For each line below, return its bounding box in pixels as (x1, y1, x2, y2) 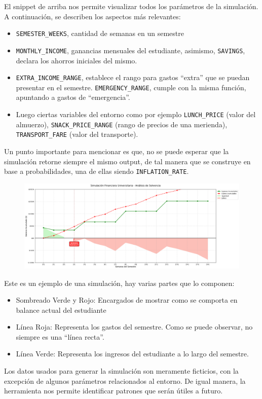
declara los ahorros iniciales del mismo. (16, 55, 137, 65)
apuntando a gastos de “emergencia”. (16, 92, 130, 102)
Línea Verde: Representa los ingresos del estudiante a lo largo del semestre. (16, 348, 249, 359)
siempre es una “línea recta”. (16, 331, 104, 342)
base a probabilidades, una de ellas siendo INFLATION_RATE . (4, 166, 189, 176)
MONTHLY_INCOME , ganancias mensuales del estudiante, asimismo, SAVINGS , (16, 45, 245, 55)
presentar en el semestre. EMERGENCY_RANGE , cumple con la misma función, (16, 82, 246, 92)
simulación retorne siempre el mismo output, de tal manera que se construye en (4, 156, 251, 166)
